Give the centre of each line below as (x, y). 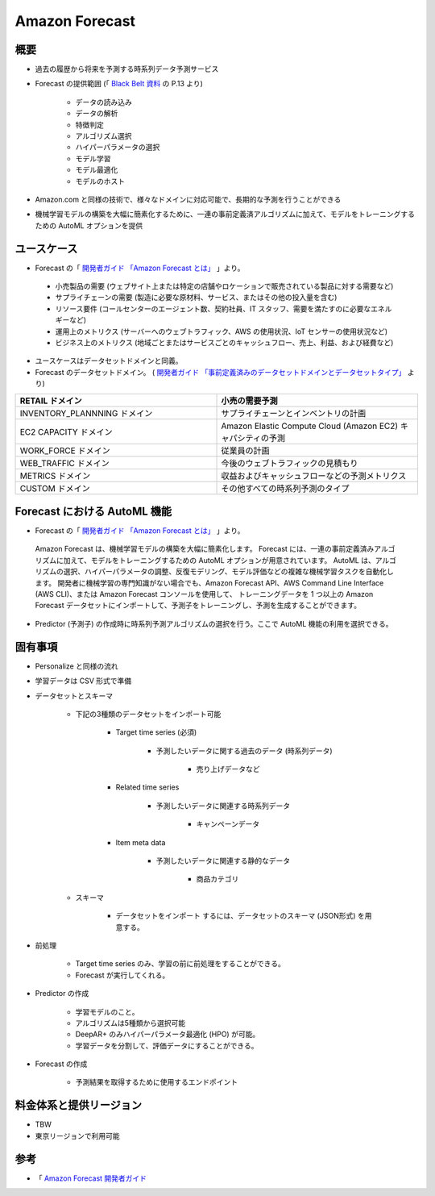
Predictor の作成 (62, 994)
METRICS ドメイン (55, 476)
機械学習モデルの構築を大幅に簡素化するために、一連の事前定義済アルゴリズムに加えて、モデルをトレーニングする (225, 215)
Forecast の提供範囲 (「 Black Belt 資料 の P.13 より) (119, 84)
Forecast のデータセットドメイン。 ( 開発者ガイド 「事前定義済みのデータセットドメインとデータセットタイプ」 (220, 372)
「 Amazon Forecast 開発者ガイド (91, 1178)
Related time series (147, 787)
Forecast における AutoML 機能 (93, 511)
